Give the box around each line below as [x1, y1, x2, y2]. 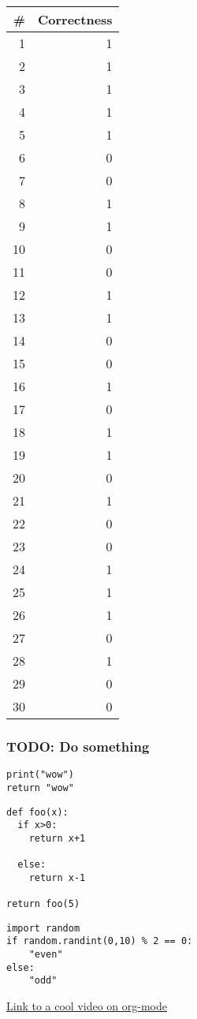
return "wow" [6, 782, 74, 793]
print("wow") [6, 769, 74, 781]
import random [6, 922, 80, 934]
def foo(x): [6, 806, 69, 818]
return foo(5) [6, 898, 80, 910]
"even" [28, 949, 63, 961]
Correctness [38, 10, 113, 28]
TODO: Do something [6, 736, 150, 756]
